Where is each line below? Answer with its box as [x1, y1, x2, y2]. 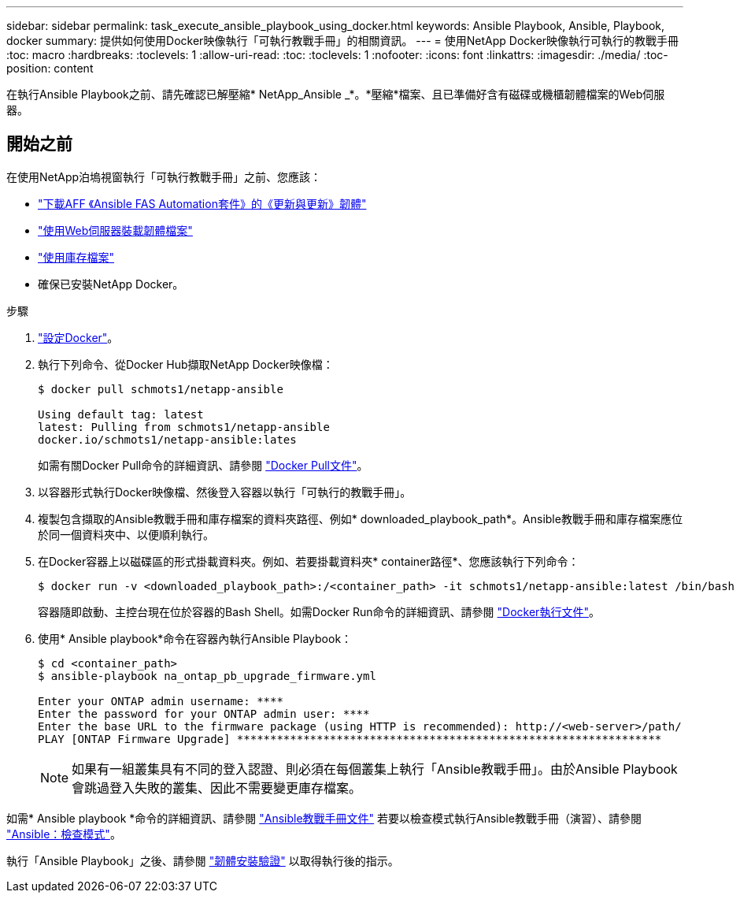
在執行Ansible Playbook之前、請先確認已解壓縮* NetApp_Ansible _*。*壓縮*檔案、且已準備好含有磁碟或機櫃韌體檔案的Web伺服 [6, 87, 665, 101]
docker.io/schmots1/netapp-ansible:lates [38, 433, 297, 446]
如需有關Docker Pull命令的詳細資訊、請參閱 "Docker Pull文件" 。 [38, 458, 368, 472]
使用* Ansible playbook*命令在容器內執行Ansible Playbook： [38, 631, 353, 645]
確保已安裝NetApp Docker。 [38, 277, 184, 291]
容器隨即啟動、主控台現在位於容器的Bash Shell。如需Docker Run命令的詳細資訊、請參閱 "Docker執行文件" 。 [38, 604, 600, 619]
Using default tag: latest [38, 407, 204, 421]
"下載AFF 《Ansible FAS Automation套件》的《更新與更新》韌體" [38, 196, 367, 210]
